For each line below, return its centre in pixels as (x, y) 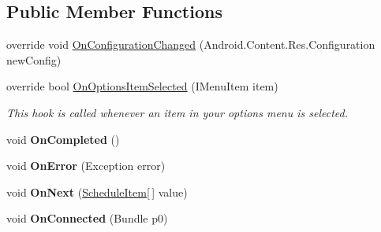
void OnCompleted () (63, 139)
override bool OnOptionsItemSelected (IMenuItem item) (142, 86)
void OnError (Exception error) (86, 166)
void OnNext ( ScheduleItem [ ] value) (97, 191)
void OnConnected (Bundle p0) (87, 218)
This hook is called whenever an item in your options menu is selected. (177, 112)
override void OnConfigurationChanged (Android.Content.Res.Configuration (191, 44)
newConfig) (34, 59)
